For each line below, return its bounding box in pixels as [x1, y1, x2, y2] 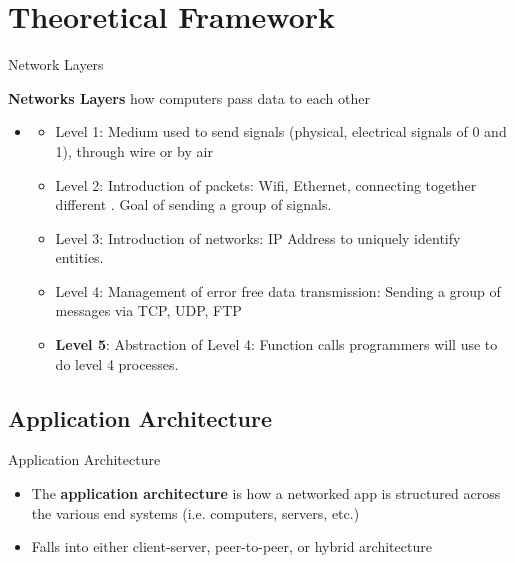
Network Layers [8, 54, 104, 75]
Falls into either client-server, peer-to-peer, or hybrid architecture [31, 536, 432, 557]
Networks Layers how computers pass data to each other [8, 87, 370, 108]
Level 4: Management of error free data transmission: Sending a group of [55, 280, 501, 301]
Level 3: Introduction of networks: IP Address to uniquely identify [55, 227, 461, 248]
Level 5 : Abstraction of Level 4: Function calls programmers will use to [55, 334, 498, 355]
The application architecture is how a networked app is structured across [31, 483, 501, 504]
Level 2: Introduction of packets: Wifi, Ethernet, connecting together [55, 174, 477, 195]
